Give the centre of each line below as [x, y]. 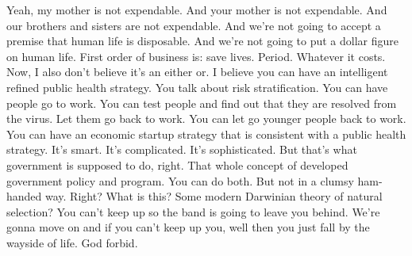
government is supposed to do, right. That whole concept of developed [177, 164]
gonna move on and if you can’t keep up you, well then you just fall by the [188, 227]
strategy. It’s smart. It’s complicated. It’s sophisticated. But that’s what [182, 149]
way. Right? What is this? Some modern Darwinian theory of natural [214, 196]
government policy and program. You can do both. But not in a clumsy [180, 180]
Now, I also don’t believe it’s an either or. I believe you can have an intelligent [197, 72]
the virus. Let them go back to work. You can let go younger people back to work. [206, 118]
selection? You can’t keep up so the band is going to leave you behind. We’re [193, 211]
